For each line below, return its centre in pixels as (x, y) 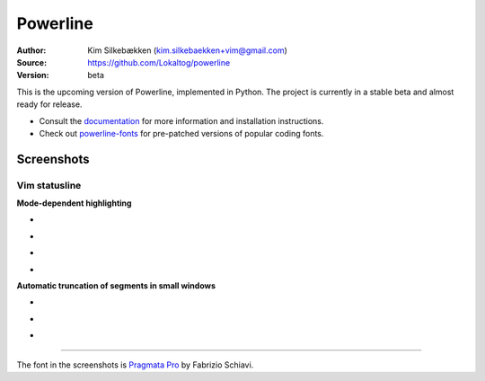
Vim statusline (49, 185)
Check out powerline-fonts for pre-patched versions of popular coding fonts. (181, 133)
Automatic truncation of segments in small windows (116, 286)
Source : (32, 62)
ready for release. (49, 104)
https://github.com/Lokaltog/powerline (159, 62)
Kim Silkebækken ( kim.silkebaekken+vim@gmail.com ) (187, 50)
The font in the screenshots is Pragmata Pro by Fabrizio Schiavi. (135, 365)
